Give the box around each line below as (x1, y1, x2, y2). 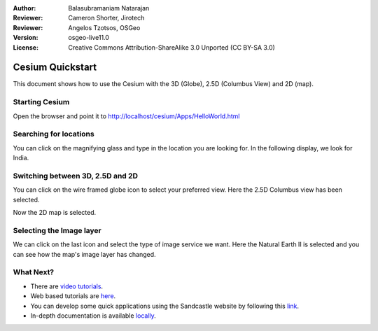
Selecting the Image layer (13, 225, 101, 235)
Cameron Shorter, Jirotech (68, 14, 145, 22)
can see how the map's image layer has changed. (13, 250, 157, 258)
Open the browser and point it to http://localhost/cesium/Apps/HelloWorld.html (13, 112, 240, 120)
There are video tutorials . (30, 282, 104, 290)
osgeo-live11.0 (68, 34, 110, 42)
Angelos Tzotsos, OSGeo (68, 23, 141, 31)
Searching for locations (13, 129, 94, 139)
